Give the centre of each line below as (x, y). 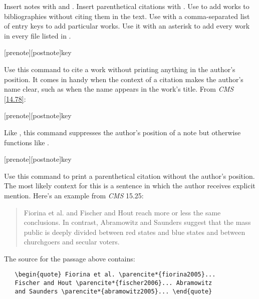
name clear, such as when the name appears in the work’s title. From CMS (119, 89)
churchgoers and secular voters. (72, 242)
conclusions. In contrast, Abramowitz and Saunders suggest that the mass (137, 222)
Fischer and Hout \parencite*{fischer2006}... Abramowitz (113, 283)
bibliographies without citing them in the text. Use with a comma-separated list (127, 16)
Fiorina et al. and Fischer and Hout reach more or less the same (122, 212)
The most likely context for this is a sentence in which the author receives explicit (130, 186)
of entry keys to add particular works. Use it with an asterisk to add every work (127, 26)
